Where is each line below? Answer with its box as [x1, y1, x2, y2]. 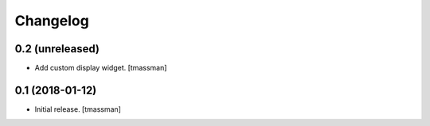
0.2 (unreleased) [14, 42, 100, 55]
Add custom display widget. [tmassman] [34, 63, 167, 73]
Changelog [14, 12, 89, 29]
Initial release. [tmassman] [34, 104, 121, 114]
